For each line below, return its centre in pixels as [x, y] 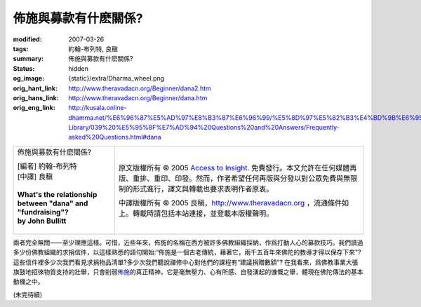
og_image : [29, 79]
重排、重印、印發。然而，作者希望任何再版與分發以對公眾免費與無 [241, 178]
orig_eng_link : [34, 108]
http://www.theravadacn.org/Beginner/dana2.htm [140, 88]
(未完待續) [28, 294]
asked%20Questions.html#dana [115, 137]
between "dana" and [53, 203]
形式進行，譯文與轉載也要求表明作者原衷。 [203, 189]
